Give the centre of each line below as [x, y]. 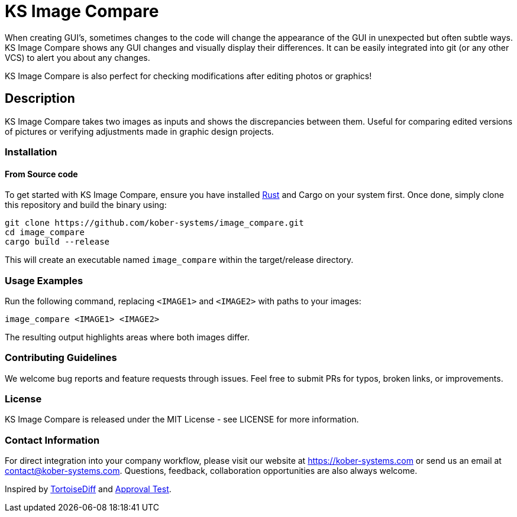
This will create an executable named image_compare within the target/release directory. [179, 260]
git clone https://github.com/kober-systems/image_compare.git [154, 223]
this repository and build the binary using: [86, 205]
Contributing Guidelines [61, 358]
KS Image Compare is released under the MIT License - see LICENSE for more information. [182, 420]
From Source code [41, 174]
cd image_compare [45, 233]
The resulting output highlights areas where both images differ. [127, 337]
